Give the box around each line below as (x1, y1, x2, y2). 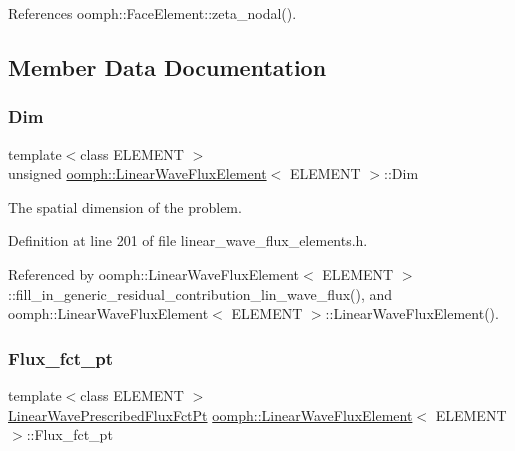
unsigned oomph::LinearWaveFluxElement (8, 163, 267, 184)
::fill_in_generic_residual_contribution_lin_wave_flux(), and (8, 283, 393, 304)
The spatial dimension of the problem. (8, 196, 242, 217)
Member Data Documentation (8, 51, 327, 82)
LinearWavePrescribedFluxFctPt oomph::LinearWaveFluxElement (8, 404, 413, 425)
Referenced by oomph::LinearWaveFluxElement (8, 263, 299, 284)
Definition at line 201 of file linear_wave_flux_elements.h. (8, 230, 368, 251)
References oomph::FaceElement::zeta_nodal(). (8, 3, 297, 23)
